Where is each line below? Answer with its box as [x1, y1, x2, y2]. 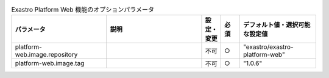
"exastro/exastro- [242, 43, 294, 51]
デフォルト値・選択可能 [242, 21, 311, 29]
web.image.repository [15, 51, 78, 59]
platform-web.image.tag [15, 59, 85, 68]
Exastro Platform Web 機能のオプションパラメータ [11, 5, 155, 14]
